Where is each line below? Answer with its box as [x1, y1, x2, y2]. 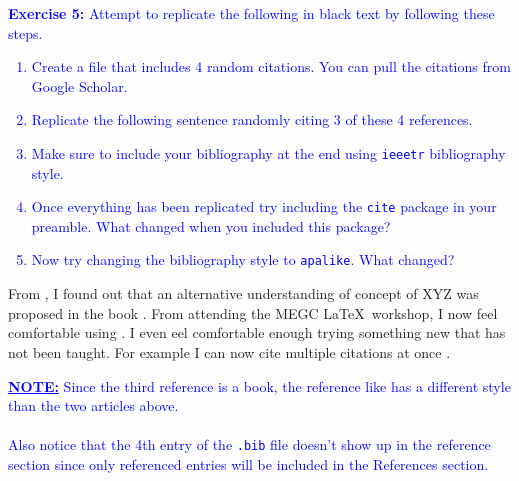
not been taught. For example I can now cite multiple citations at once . [8, 341, 451, 362]
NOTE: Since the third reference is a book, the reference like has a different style [8, 375, 511, 396]
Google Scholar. [31, 75, 128, 96]
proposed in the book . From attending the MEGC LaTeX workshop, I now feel [8, 302, 498, 323]
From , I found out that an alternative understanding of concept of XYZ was [8, 283, 479, 304]
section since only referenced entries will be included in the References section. [8, 453, 489, 474]
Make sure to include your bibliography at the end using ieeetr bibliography [31, 142, 506, 163]
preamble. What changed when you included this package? [31, 215, 391, 236]
